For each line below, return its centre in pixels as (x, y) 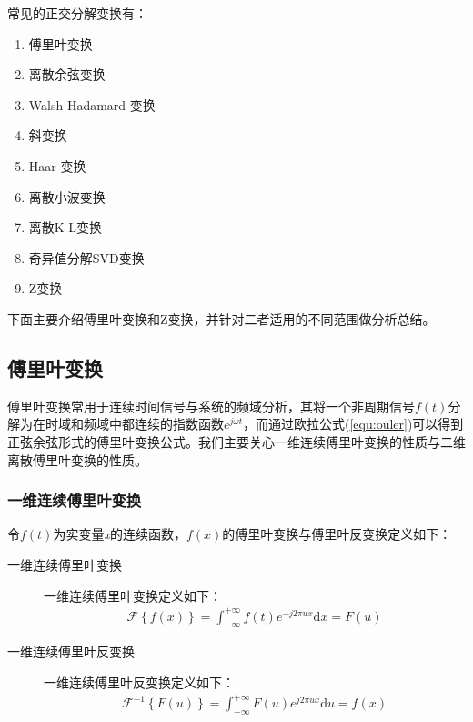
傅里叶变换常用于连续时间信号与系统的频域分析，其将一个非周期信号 (211, 406)
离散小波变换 (67, 196)
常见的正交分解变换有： (77, 13)
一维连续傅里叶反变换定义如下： (139, 682)
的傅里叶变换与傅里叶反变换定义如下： (337, 534)
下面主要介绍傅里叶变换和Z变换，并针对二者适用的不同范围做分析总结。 (221, 318)
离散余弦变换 (67, 74)
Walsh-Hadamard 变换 (92, 104)
